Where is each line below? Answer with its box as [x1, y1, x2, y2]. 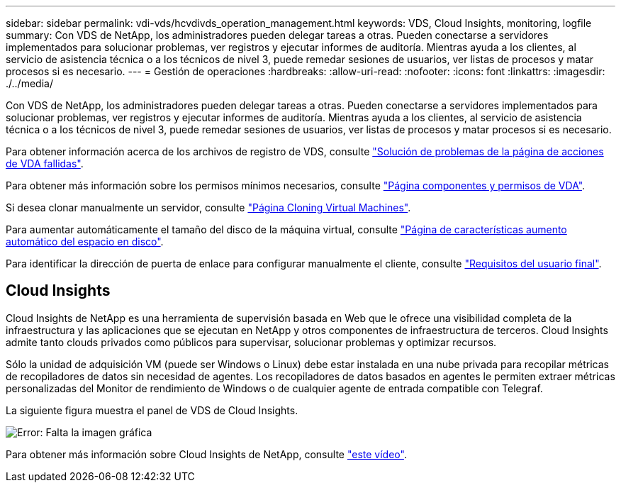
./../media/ [6, 77, 53, 89]
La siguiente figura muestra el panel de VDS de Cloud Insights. [6, 404, 298, 416]
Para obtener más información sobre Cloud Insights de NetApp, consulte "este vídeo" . [6, 448, 407, 460]
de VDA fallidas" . [6, 157, 84, 170]
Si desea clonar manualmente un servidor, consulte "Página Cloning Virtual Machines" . [6, 201, 411, 213]
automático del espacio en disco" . [6, 235, 164, 248]
